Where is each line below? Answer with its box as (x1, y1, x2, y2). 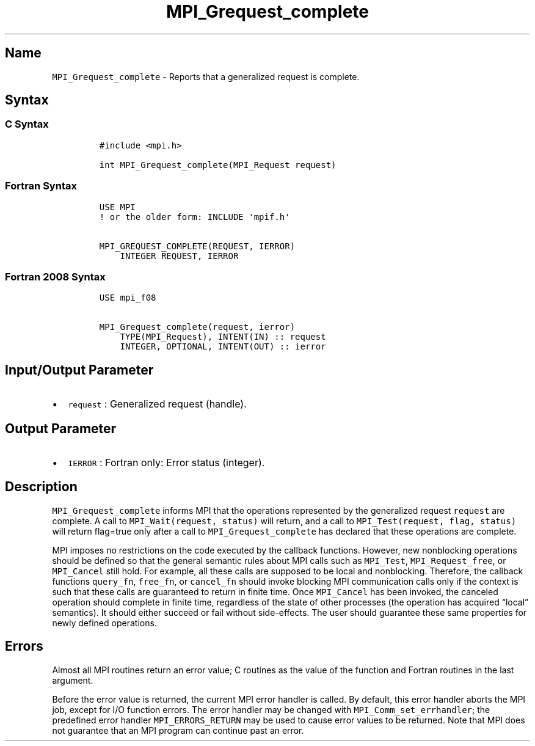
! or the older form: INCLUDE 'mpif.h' (99, 211, 290, 222)
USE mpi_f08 (99, 293, 156, 303)
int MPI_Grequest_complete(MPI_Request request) (99, 159, 337, 170)
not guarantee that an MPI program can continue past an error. (52, 725, 304, 736)
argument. (52, 675, 93, 686)
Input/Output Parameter (5, 362, 154, 378)
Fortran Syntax (5, 180, 77, 192)
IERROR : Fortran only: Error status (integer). (68, 456, 265, 469)
